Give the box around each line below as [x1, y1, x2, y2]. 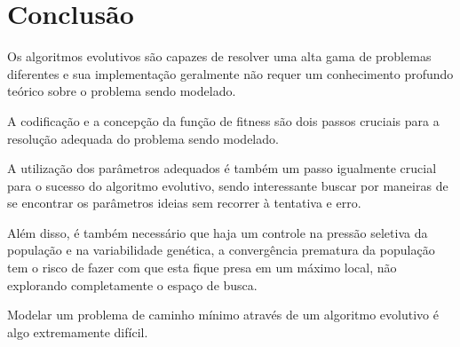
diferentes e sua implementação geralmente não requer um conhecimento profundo [7, 64, 454, 83]
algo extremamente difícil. [7, 322, 148, 341]
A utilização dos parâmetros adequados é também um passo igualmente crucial [7, 159, 437, 177]
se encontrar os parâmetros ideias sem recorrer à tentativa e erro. [7, 193, 361, 212]
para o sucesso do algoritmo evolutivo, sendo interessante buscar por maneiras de [7, 176, 448, 194]
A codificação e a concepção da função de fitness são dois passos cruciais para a [7, 111, 440, 130]
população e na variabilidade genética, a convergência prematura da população [7, 241, 435, 259]
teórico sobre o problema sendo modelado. [7, 82, 236, 100]
